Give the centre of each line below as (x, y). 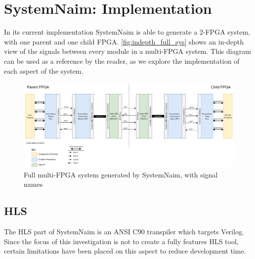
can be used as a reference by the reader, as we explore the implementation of (122, 61)
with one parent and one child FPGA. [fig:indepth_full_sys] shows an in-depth (124, 41)
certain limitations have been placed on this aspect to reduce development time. (125, 251)
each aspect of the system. (44, 70)
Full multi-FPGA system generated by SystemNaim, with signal (121, 174)
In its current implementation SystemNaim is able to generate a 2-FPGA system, (127, 32)
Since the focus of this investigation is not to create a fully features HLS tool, (121, 241)
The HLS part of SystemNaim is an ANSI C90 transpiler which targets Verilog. (124, 231)
